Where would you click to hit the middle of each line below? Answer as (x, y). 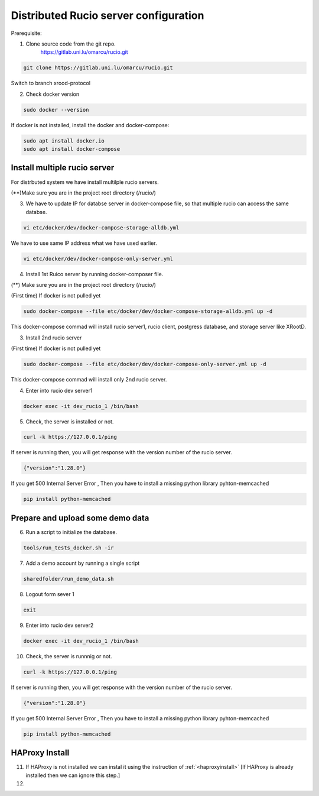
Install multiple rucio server (63, 168)
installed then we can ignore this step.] (73, 775)
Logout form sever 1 (50, 594)
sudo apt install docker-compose (72, 149)
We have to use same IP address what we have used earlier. (84, 243)
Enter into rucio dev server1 (59, 390)
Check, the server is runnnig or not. (69, 656)
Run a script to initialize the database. (71, 532)
